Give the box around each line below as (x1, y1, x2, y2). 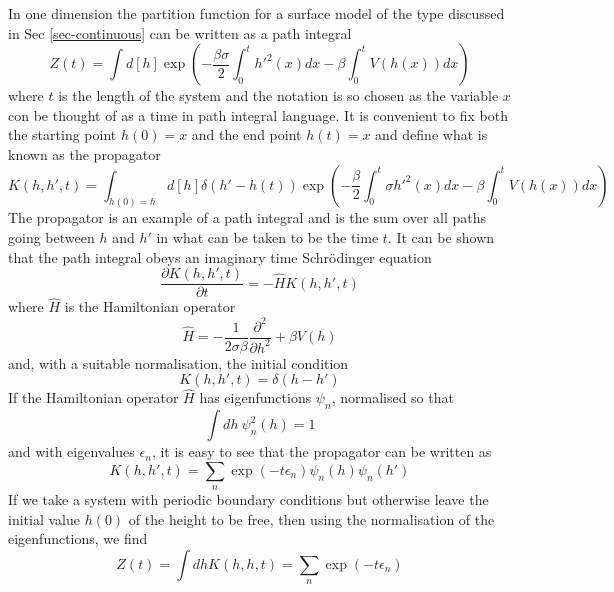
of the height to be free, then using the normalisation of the (128, 508, 495, 529)
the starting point (8, 124, 117, 145)
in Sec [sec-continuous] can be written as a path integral (8, 22, 352, 43)
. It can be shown (387, 227, 495, 248)
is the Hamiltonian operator (64, 296, 236, 317)
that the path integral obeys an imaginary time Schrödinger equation (8, 246, 432, 267)
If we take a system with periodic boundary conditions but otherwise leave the (8, 489, 489, 510)
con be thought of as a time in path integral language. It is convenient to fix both (8, 104, 508, 125)
